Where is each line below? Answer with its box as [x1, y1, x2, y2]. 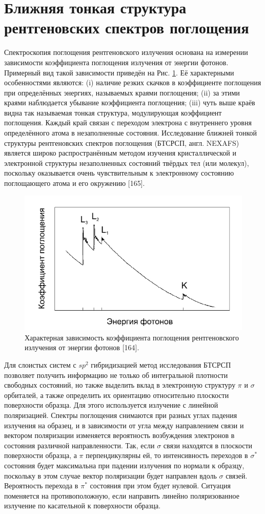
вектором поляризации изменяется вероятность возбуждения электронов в [4, 430, 235, 441]
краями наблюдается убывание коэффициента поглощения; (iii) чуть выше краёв [4, 97, 255, 108]
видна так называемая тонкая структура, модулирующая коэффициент [4, 107, 222, 118]
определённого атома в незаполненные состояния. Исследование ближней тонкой [4, 127, 257, 138]
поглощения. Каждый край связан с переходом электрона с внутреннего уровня [4, 117, 252, 128]
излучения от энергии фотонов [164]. [25, 342, 139, 353]
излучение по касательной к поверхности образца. [4, 500, 161, 511]
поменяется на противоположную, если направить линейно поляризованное [4, 490, 239, 501]
